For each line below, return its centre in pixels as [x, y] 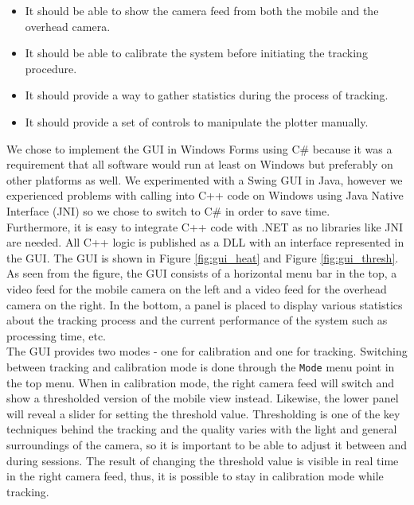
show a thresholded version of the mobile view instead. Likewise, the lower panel [203, 398]
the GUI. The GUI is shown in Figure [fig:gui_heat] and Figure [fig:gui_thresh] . [203, 257]
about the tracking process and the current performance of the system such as [197, 320]
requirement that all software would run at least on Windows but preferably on [200, 164]
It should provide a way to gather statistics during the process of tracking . [207, 95]
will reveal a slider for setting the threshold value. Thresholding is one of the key [203, 413]
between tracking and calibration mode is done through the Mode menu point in [201, 366]
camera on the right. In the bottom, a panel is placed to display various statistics [205, 304]
